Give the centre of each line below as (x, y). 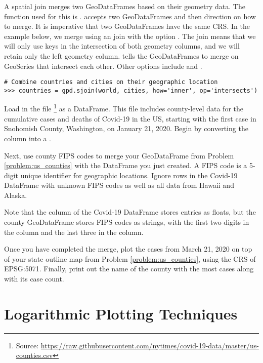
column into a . (28, 138)
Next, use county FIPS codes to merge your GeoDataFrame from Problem (119, 155)
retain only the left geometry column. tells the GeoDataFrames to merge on (121, 55)
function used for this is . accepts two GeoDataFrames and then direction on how (130, 16)
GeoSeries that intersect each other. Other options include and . (103, 66)
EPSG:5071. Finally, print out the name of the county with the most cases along (129, 269)
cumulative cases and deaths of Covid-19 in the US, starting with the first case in (130, 118)
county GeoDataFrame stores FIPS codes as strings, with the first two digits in (127, 222)
